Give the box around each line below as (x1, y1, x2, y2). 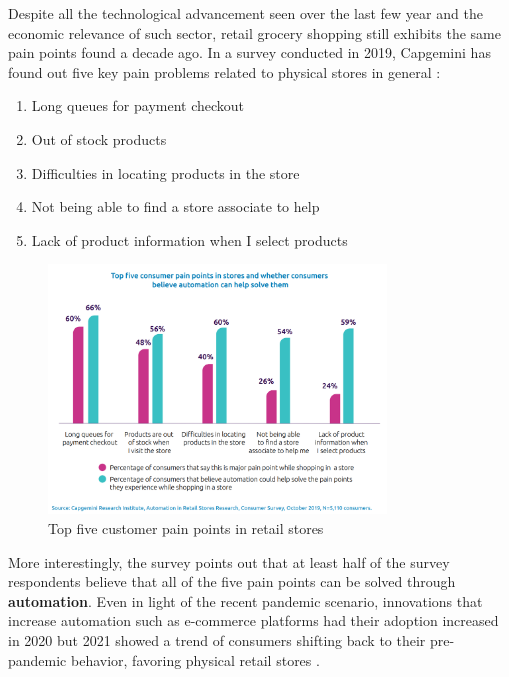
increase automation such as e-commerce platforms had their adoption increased (8, 610, 499, 631)
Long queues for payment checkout (31, 95, 245, 116)
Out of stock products (31, 128, 167, 149)
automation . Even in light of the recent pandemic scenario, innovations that (8, 590, 483, 611)
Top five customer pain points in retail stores (48, 518, 324, 539)
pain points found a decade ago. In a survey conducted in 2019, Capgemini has (8, 42, 491, 63)
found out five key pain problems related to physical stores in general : (8, 61, 441, 82)
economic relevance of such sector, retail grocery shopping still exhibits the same (8, 22, 501, 43)
